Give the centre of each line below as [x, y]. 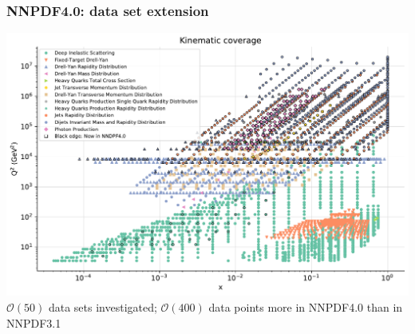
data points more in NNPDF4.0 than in [306, 307]
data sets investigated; [103, 307]
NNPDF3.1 [34, 322]
